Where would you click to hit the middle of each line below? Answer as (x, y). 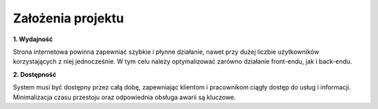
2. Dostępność (35, 74)
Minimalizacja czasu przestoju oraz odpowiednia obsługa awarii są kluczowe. (124, 97)
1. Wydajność (33, 39)
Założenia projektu (68, 18)
